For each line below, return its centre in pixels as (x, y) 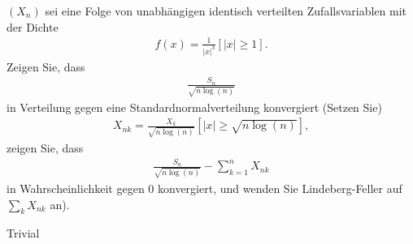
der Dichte (33, 26)
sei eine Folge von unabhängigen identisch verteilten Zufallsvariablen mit (226, 11)
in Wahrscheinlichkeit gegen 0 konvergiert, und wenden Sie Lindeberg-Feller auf (204, 188)
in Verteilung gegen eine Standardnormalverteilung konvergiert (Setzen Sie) (194, 107)
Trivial (23, 233)
